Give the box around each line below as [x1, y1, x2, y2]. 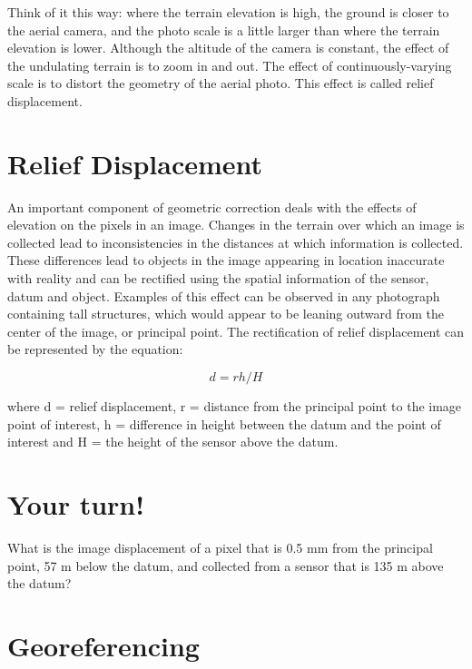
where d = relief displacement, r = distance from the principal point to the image [7, 397, 462, 416]
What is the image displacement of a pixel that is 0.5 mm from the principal [7, 537, 433, 556]
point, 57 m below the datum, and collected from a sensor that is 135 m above [7, 556, 444, 575]
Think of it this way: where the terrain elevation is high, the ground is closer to [7, 3, 449, 21]
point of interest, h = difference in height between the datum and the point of [7, 414, 441, 433]
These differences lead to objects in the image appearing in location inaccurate [7, 251, 445, 270]
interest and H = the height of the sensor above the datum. [7, 432, 339, 451]
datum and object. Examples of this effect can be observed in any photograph [7, 286, 440, 305]
